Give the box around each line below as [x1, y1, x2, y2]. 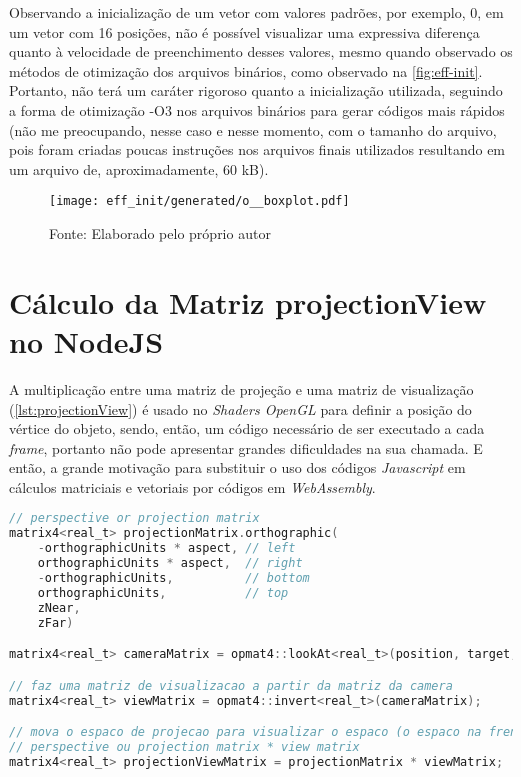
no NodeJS [9, 320, 164, 361]
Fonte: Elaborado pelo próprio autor [49, 223, 271, 243]
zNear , [37, 600, 81, 615]
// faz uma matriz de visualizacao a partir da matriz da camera [9, 678, 453, 693]
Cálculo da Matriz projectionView [9, 281, 487, 322]
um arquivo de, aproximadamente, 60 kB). [9, 158, 269, 179]
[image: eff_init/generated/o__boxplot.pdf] [49, 194, 350, 209]
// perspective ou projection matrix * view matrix [9, 739, 360, 754]
